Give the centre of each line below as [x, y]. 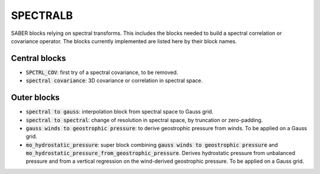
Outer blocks [35, 98]
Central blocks [39, 58]
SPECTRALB [42, 15]
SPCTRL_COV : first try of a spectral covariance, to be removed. [102, 72]
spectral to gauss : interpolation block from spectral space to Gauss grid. [119, 112]
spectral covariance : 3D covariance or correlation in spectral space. [114, 80]
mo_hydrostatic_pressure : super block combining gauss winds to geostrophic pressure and [152, 144]
